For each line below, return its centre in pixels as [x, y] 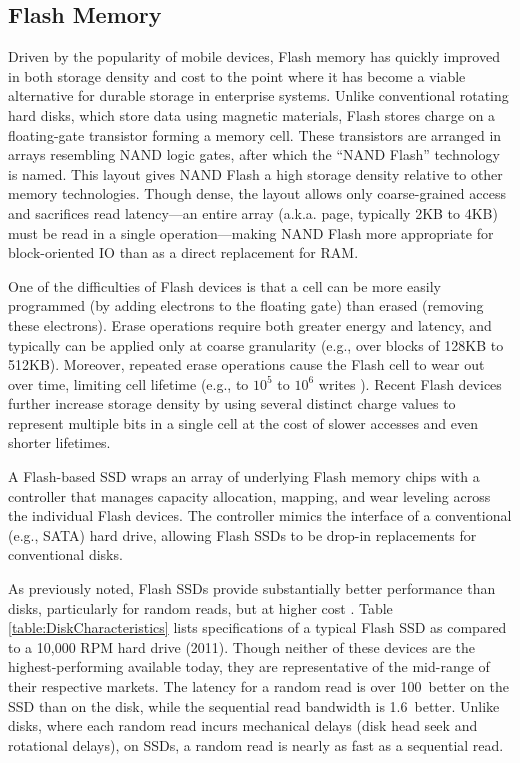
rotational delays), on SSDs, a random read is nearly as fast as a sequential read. [256, 744]
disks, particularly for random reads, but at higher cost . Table [200, 607]
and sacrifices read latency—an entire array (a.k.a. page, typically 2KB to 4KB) [253, 212]
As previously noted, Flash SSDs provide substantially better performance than [252, 588]
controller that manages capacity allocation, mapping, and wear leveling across [249, 495]
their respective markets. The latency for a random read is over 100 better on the [259, 686]
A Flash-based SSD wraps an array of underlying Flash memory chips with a [244, 476]
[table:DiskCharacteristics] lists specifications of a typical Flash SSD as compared [257, 627]
